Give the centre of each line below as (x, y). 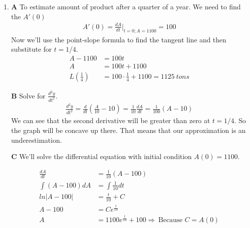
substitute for (31, 49)
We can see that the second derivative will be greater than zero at (110, 120)
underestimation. (36, 140)
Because (170, 220)
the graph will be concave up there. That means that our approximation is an (128, 130)
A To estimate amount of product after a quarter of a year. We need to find (126, 6)
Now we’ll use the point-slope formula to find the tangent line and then (119, 39)
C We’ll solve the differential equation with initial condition (101, 156)
